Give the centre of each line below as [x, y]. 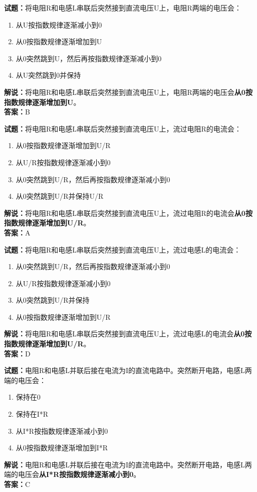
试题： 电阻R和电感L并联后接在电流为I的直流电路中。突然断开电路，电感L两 [128, 370]
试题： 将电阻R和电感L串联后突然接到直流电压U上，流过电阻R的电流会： [123, 128]
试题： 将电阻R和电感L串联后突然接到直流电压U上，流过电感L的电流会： [122, 249]
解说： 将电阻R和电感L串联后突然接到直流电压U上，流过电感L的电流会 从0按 [128, 334]
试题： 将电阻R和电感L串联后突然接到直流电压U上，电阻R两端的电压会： [123, 8]
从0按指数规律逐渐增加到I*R [62, 448]
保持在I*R [32, 414]
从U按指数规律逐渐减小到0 [59, 24]
